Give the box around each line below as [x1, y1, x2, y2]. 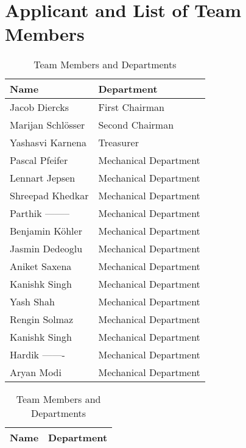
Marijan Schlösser [10, 118, 85, 132]
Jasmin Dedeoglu [10, 241, 83, 256]
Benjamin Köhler [10, 224, 82, 238]
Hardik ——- [10, 347, 65, 362]
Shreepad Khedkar [10, 188, 89, 203]
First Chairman [98, 100, 164, 115]
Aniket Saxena [10, 259, 72, 274]
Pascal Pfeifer [10, 153, 68, 168]
